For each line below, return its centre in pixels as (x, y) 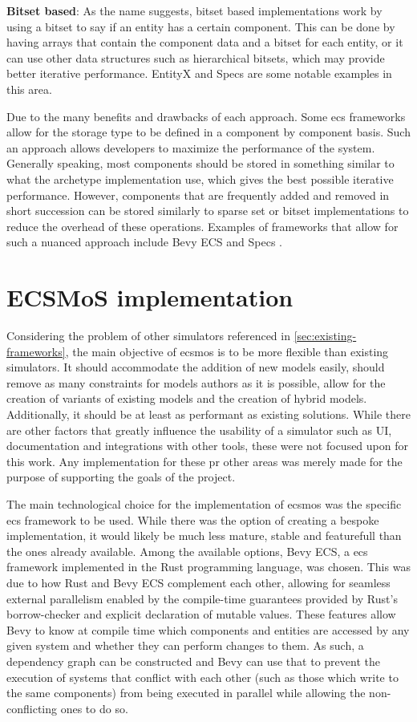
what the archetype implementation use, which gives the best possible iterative (200, 178)
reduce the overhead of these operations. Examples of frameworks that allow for (202, 226)
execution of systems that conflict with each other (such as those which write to (202, 677)
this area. (29, 89)
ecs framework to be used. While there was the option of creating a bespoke (193, 519)
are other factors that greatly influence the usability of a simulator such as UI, (199, 430)
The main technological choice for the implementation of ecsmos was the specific (204, 503)
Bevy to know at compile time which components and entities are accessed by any (208, 629)
